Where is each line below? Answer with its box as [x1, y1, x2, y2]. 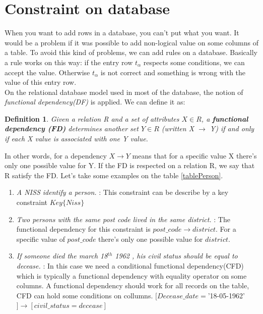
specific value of [16, 233, 65, 244]
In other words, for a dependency [5, 150, 107, 161]
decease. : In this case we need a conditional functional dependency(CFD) [16, 260, 244, 271]
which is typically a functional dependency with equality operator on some [16, 270, 247, 281]
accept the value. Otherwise [5, 67, 90, 77]
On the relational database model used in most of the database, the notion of [5, 86, 243, 97]
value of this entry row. [5, 77, 77, 87]
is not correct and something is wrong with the [100, 67, 246, 77]
